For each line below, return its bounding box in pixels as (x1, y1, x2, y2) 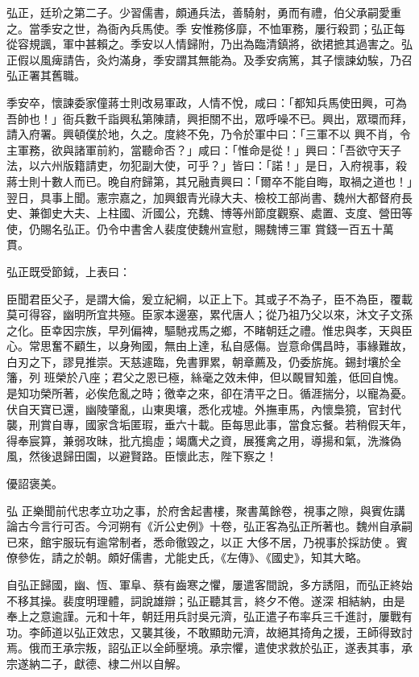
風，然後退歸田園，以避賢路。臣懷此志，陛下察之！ (6, 448, 277, 464)
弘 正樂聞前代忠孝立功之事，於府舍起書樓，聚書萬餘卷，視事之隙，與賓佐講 (6, 502, 405, 518)
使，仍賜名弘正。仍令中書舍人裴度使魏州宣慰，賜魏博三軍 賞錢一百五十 (6, 220, 383, 237)
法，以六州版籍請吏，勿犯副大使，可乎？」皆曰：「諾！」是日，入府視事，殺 (6, 157, 407, 174)
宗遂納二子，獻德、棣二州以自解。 (6, 654, 187, 671)
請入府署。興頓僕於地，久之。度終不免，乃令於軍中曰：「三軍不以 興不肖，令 (6, 126, 411, 142)
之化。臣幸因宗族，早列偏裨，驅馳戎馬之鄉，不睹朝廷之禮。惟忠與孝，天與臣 (6, 321, 413, 338)
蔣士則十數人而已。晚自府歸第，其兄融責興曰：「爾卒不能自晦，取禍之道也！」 (6, 172, 413, 189)
